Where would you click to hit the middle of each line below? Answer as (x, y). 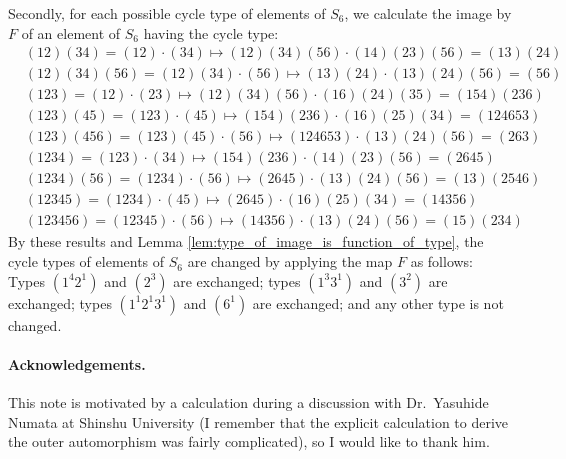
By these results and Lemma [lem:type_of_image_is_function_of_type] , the (246, 241)
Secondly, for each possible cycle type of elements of (167, 13)
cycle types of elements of (86, 261)
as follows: (442, 261)
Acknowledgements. (77, 363)
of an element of (71, 32)
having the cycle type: (211, 32)
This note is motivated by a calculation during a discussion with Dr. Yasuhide (248, 402)
